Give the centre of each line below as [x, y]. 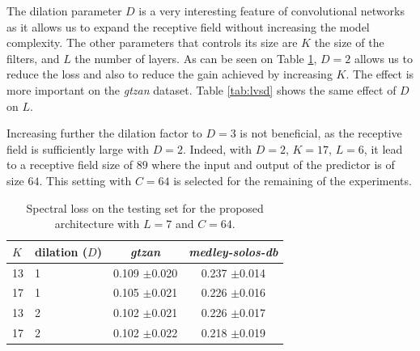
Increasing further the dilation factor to [104, 133]
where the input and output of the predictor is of [273, 165]
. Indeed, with [217, 148]
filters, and [33, 58]
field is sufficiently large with [78, 148]
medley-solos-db [233, 251]
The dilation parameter [64, 11]
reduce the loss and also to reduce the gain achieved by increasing [170, 74]
